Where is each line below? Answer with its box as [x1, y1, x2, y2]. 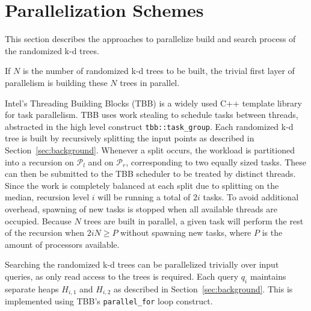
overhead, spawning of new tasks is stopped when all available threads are [5, 202, 277, 215]
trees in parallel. [120, 76, 180, 88]
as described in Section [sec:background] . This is [114, 282, 293, 295]
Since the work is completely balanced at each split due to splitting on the [5, 179, 279, 191]
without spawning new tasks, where [120, 226, 251, 239]
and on [88, 155, 114, 168]
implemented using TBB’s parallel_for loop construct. [5, 295, 213, 307]
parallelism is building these [5, 76, 108, 88]
